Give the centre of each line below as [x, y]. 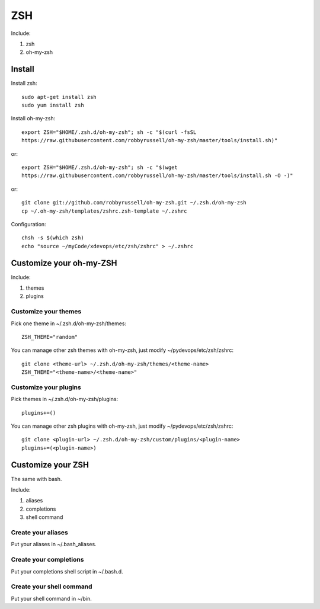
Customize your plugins [46, 387]
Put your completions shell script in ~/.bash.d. [67, 571]
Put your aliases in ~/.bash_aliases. [54, 544]
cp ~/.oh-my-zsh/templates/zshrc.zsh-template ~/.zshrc [104, 211]
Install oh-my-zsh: [33, 118]
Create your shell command [52, 586]
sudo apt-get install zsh [59, 97]
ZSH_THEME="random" [50, 337]
